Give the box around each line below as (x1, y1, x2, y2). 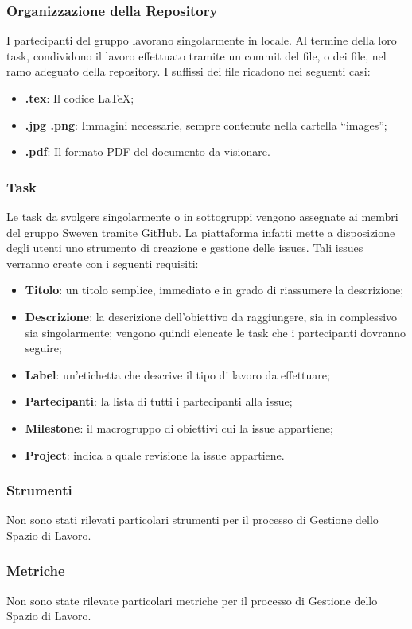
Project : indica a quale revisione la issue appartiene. (25, 446, 285, 463)
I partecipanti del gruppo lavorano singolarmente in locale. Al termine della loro (6, 32, 397, 49)
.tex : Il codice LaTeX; (25, 90, 134, 106)
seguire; (25, 340, 62, 356)
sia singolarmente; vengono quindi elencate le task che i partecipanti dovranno (25, 324, 406, 340)
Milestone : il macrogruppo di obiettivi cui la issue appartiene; (25, 419, 333, 436)
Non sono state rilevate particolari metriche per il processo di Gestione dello (6, 592, 378, 608)
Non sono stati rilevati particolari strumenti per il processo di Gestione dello (6, 511, 379, 528)
